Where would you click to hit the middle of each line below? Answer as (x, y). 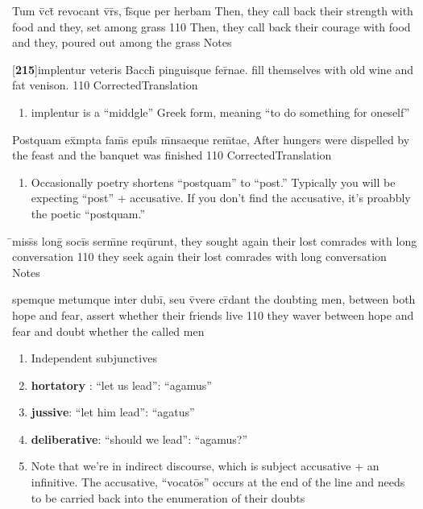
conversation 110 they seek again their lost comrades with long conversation (199, 257)
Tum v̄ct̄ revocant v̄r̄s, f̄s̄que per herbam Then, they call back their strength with (213, 10)
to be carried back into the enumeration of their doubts (168, 497)
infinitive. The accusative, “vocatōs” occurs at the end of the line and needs (218, 482)
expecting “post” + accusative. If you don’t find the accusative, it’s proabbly (221, 198)
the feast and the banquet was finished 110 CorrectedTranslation (172, 155)
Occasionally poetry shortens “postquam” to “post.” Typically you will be (213, 182)
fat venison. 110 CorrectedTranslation (105, 85)
